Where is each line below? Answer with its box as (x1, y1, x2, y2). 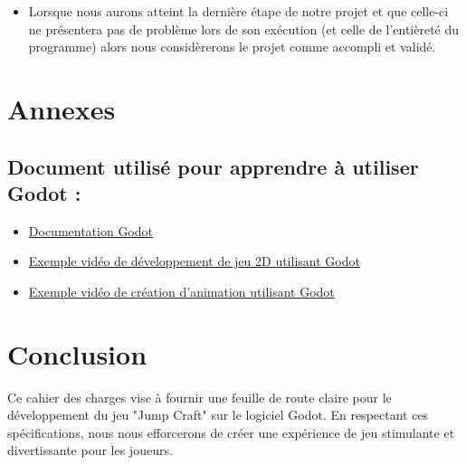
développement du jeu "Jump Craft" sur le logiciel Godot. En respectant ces (7, 405, 429, 424)
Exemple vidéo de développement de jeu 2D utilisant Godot (28, 251, 360, 270)
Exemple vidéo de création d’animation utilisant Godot (28, 281, 335, 300)
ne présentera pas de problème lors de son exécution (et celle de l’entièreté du (28, 19, 460, 38)
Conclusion (7, 335, 147, 372)
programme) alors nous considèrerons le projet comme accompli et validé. (28, 37, 436, 56)
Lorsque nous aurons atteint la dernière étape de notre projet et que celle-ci (28, 2, 449, 20)
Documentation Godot (28, 221, 153, 240)
